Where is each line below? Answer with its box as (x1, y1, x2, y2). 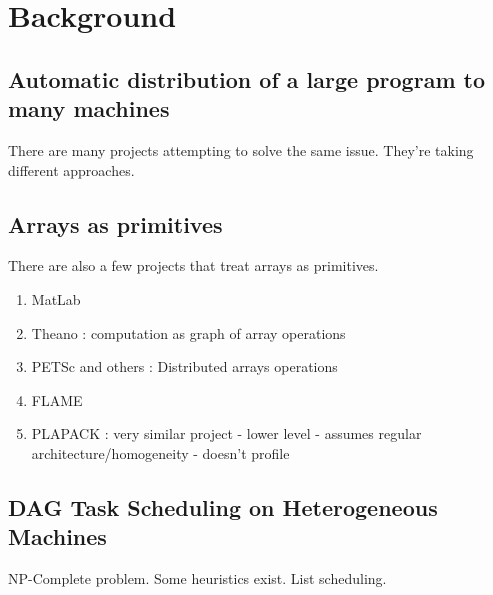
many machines (8, 93, 170, 124)
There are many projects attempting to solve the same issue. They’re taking (8, 139, 474, 160)
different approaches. (8, 159, 135, 180)
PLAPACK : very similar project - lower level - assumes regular (31, 423, 422, 444)
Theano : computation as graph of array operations (31, 322, 346, 343)
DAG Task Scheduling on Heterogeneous (8, 491, 438, 522)
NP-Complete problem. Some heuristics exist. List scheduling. (8, 568, 387, 589)
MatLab (31, 288, 81, 309)
